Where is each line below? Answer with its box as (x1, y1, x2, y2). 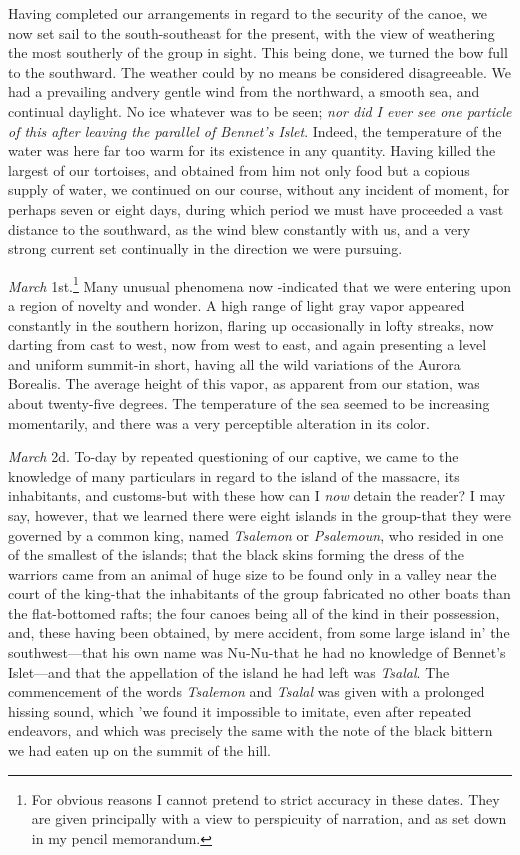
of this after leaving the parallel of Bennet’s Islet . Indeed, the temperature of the (8, 120, 502, 141)
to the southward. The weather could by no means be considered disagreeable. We (8, 61, 511, 82)
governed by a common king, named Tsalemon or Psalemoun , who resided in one (8, 524, 504, 545)
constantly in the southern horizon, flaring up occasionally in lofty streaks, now (8, 314, 494, 335)
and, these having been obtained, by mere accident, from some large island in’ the (8, 622, 510, 643)
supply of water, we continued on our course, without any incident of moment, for (8, 179, 510, 200)
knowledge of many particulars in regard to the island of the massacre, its (8, 465, 460, 486)
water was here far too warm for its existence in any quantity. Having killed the (8, 140, 496, 161)
